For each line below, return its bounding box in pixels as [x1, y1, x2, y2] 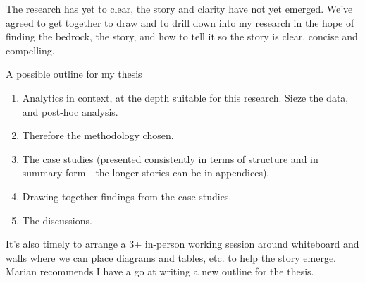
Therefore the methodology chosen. [22, 128, 174, 143]
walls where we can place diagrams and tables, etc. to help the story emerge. [6, 250, 336, 265]
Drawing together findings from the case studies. [22, 188, 232, 203]
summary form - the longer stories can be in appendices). [22, 165, 270, 180]
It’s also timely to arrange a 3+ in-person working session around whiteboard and [6, 236, 359, 251]
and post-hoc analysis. [22, 104, 118, 119]
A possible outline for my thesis [6, 66, 142, 81]
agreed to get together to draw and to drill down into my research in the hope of [6, 15, 354, 30]
